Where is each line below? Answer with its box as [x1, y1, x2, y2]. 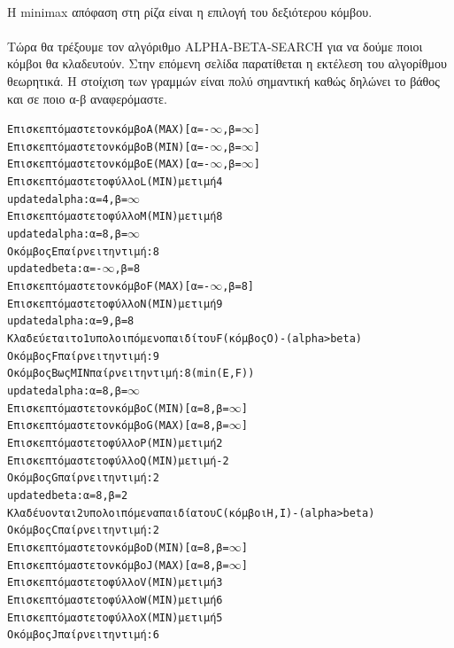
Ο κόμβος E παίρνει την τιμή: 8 [7, 245, 159, 258]
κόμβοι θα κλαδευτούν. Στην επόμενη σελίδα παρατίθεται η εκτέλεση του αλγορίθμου [7, 54, 447, 73]
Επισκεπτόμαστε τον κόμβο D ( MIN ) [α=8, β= [7, 541, 229, 554]
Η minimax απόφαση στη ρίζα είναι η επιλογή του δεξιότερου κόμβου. [7, 2, 373, 20]
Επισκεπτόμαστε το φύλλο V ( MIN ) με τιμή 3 [7, 576, 223, 589]
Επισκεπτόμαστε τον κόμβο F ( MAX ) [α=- [7, 280, 211, 293]
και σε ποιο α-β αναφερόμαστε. [7, 89, 167, 107]
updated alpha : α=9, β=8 [7, 315, 135, 328]
